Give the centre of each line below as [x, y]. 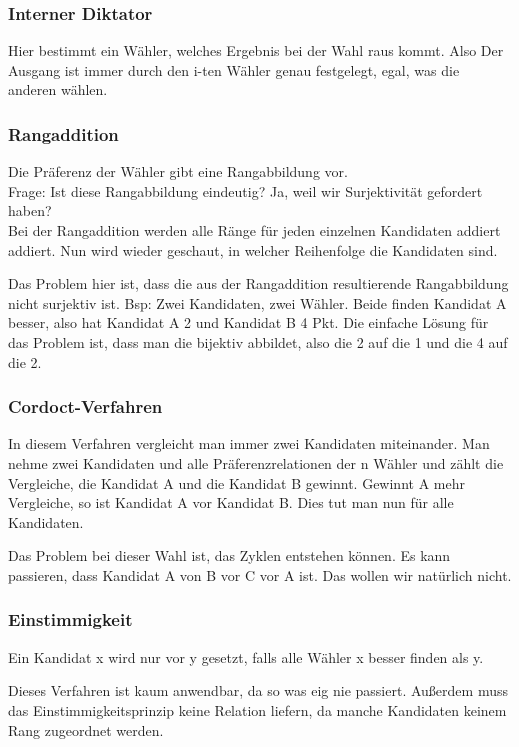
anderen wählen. [58, 89]
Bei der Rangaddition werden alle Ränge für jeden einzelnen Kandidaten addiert [254, 230]
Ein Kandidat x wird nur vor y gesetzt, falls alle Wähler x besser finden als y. [246, 656]
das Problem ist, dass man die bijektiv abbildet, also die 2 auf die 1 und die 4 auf [258, 341]
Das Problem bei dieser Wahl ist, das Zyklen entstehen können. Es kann [229, 555]
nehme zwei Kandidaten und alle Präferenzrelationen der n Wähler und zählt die [256, 462]
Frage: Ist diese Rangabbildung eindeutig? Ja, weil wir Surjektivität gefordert [245, 190]
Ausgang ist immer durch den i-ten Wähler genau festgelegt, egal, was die [234, 69]
